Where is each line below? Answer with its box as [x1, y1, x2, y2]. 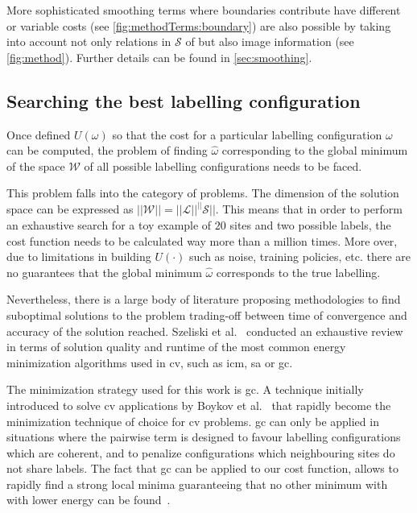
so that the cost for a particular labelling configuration [112, 126, 382, 143]
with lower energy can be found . [6, 491, 171, 508]
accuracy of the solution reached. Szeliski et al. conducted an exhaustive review [6, 322, 403, 339]
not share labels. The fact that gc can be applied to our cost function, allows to [6, 460, 398, 477]
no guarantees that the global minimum [6, 263, 202, 280]
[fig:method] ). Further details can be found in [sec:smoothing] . [6, 48, 312, 65]
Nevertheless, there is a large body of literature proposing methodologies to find [6, 291, 401, 308]
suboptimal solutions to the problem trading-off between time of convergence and [6, 306, 407, 323]
